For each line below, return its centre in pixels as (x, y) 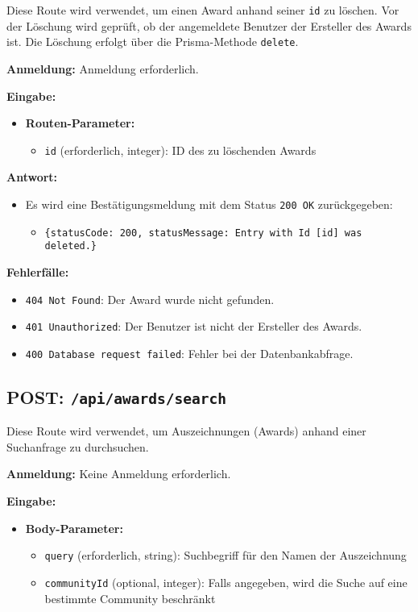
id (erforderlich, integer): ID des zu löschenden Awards (180, 150)
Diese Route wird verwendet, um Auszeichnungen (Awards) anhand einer (186, 431)
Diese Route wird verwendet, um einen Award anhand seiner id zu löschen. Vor (203, 10)
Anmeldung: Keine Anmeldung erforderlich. (119, 474)
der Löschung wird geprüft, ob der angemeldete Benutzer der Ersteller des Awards (209, 25)
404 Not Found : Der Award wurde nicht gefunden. (150, 299)
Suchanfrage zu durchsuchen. (78, 446)
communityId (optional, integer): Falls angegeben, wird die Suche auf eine (226, 582)
